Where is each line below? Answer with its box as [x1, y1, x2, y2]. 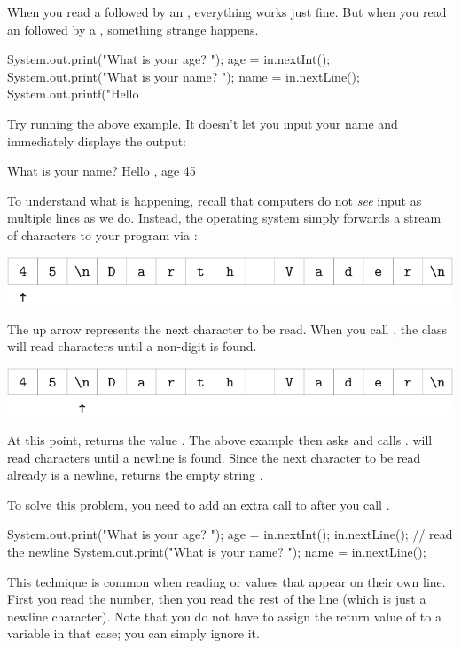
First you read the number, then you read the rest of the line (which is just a [7, 589, 426, 608]
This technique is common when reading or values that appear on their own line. [7, 572, 446, 590]
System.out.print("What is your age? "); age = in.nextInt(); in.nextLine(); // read [7, 525, 453, 543]
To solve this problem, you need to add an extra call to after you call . [7, 495, 390, 513]
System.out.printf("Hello [7, 84, 139, 103]
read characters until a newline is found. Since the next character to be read [7, 448, 421, 466]
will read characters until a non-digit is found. [7, 337, 257, 355]
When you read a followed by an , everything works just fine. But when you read [7, 3, 447, 20]
